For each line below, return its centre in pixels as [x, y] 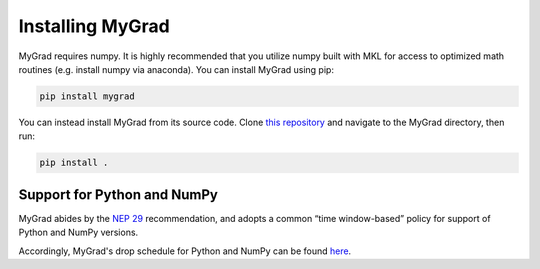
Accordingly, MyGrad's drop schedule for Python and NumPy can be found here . [185, 251]
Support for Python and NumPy [118, 194]
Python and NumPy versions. [78, 232]
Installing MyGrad [94, 26]
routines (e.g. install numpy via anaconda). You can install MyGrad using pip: [176, 69]
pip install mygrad [87, 96]
